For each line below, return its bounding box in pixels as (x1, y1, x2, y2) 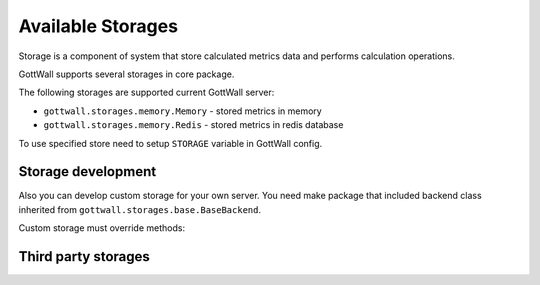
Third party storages (18, 248, 150, 265)
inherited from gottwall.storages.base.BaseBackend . (18, 203, 262, 215)
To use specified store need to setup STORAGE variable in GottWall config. (18, 137, 323, 149)
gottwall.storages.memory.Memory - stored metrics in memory (43, 105, 322, 117)
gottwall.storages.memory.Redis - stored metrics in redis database (43, 119, 344, 131)
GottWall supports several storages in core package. (18, 68, 235, 80)
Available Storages (18, 15, 179, 37)
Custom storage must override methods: (18, 222, 185, 234)
